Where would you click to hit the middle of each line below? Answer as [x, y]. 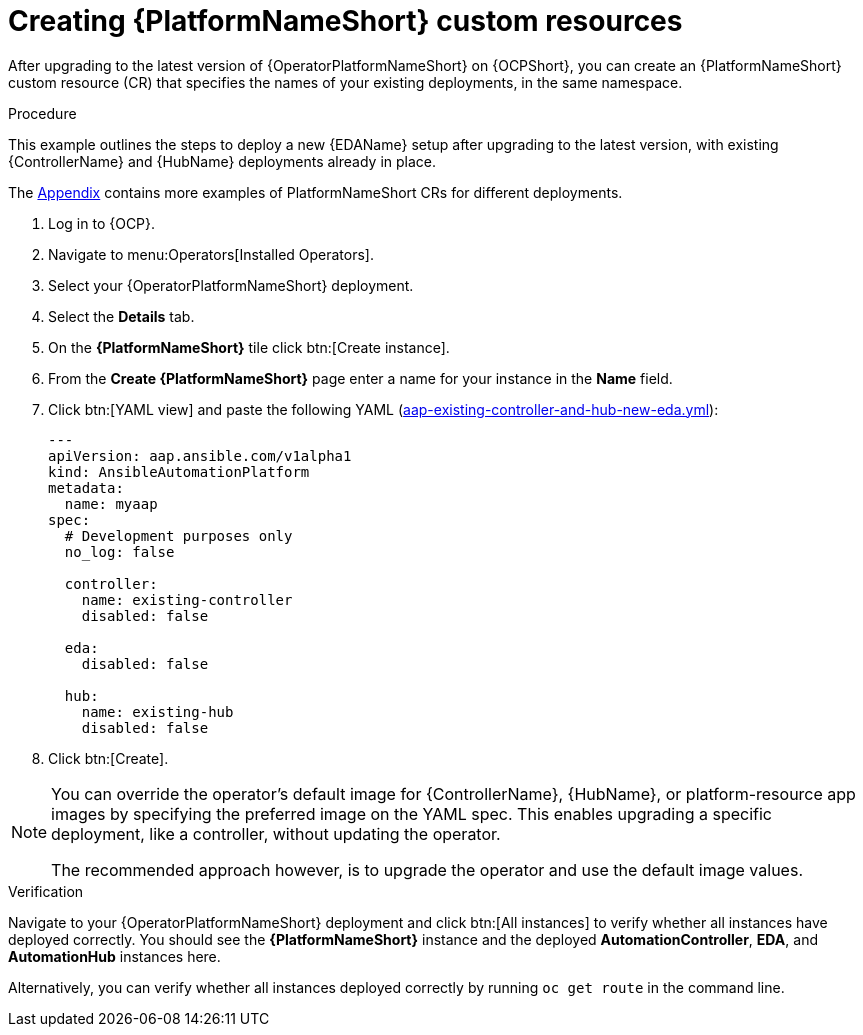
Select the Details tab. [121, 316]
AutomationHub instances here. [114, 956]
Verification [46, 891]
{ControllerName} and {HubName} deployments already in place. [222, 161]
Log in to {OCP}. [102, 223]
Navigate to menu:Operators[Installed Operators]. [211, 254]
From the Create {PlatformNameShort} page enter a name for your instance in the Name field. [360, 378]
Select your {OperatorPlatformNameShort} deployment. [231, 285]
